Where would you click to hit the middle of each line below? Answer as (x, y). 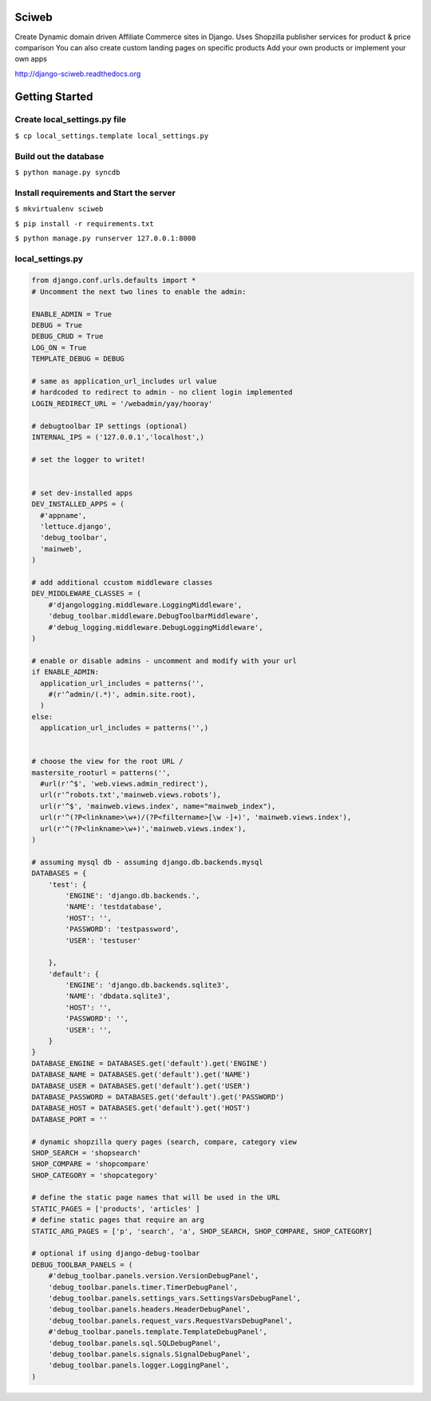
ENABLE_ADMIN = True (71, 314)
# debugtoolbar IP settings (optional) (109, 426)
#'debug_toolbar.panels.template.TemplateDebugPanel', (158, 1332)
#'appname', (63, 515)
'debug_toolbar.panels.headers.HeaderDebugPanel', (149, 1309)
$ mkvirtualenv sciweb (59, 209)
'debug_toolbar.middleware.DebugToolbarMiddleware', (154, 616)
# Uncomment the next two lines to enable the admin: (139, 291)
